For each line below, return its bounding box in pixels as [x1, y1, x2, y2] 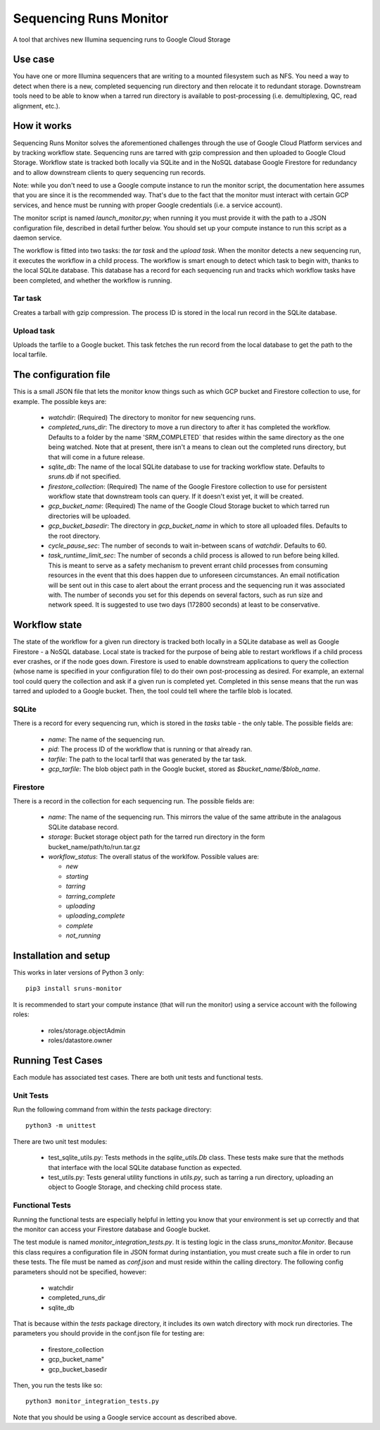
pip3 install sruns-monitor [25, 985, 122, 993]
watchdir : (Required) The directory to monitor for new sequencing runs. [48, 413, 256, 421]
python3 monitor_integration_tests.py [25, 1398, 160, 1405]
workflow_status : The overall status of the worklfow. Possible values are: [48, 853, 260, 861]
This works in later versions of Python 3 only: [13, 968, 144, 977]
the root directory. [48, 531, 101, 540]
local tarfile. [13, 350, 48, 359]
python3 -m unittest [25, 1121, 96, 1130]
